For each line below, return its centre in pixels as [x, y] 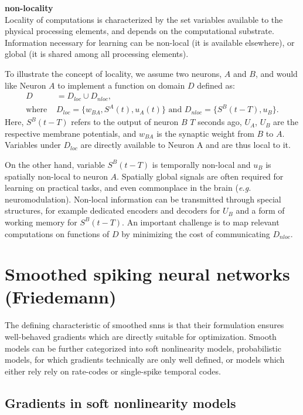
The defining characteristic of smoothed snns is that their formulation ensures [144, 325]
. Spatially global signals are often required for [200, 176]
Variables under [33, 145]
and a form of [260, 210]
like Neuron [25, 85]
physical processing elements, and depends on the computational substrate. [139, 31]
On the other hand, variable [55, 164]
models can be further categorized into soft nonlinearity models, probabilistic [143, 348]
